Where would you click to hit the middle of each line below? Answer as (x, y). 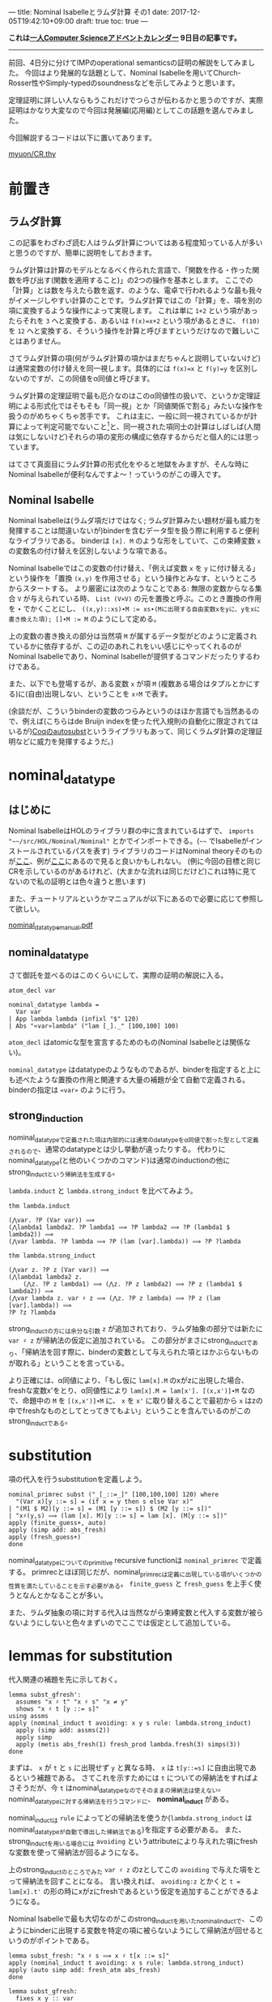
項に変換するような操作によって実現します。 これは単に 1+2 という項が (126, 310)
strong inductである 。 (40, 1422)
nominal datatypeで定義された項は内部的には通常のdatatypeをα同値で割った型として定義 (134, 1138)
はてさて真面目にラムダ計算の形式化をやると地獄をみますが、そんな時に (129, 464)
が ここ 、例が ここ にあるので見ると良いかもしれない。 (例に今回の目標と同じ (135, 861)
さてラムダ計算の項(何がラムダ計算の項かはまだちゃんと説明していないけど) (135, 358)
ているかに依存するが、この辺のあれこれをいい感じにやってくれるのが (125, 647)
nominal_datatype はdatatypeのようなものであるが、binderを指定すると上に (135, 1069)
